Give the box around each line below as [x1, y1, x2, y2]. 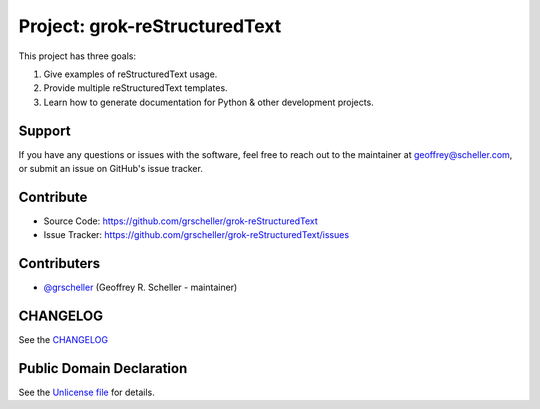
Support [18, 122, 71, 139]
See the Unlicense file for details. [18, 386, 155, 399]
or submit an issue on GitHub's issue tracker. [18, 163, 204, 175]
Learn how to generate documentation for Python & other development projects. [43, 96, 374, 108]
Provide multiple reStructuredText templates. [43, 82, 229, 94]
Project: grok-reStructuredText [18, 15, 282, 37]
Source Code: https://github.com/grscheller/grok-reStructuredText [43, 215, 319, 227]
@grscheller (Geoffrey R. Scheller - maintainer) [43, 281, 238, 294]
